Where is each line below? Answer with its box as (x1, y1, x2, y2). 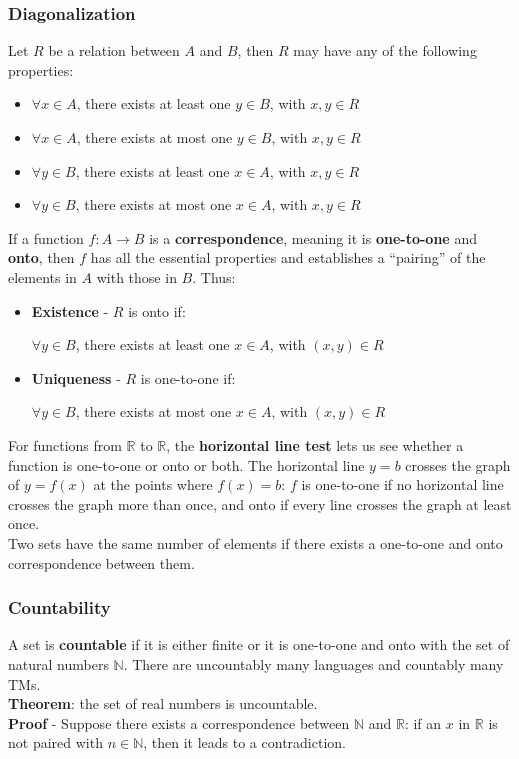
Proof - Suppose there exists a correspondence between (8, 712, 350, 733)
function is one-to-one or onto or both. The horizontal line (8, 454, 365, 475)
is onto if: (128, 300, 186, 321)
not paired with (8, 732, 103, 753)
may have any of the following (293, 40, 477, 61)
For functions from (8, 434, 122, 455)
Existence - (31, 300, 109, 321)
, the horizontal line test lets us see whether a (166, 434, 464, 455)
